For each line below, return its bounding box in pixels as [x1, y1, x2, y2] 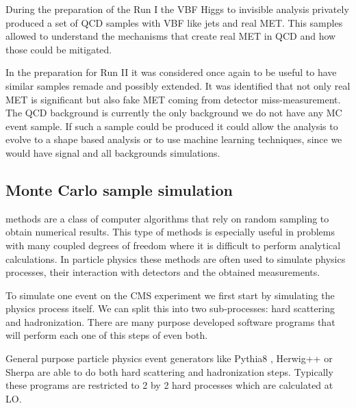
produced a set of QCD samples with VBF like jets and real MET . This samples [5, 15, 343, 29]
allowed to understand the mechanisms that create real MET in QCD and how [5, 29, 336, 43]
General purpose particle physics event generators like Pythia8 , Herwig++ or [5, 351, 333, 366]
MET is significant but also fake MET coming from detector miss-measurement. [5, 92, 341, 106]
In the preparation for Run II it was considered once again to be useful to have [5, 65, 337, 79]
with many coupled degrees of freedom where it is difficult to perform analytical [5, 238, 341, 252]
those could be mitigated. [5, 42, 112, 56]
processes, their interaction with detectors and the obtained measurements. [5, 265, 320, 279]
